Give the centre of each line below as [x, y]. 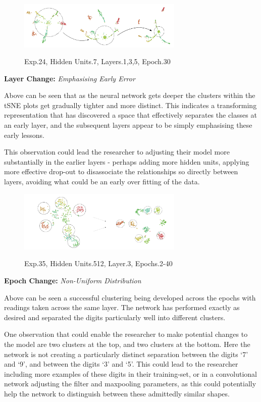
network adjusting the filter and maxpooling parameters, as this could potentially [130, 384]
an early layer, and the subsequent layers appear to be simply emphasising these [128, 125]
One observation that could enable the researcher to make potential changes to [126, 334]
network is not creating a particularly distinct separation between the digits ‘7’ [126, 354]
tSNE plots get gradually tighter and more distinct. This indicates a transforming [130, 105]
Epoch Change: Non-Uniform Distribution [73, 280]
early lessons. [24, 135]
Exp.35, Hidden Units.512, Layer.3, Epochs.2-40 [98, 263]
